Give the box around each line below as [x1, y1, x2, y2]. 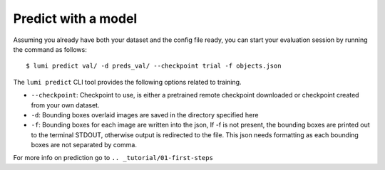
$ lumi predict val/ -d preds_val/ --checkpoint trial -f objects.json [26, 62, 282, 70]
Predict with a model [13, 11, 138, 26]
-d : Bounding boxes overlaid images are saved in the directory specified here [31, 110, 259, 119]
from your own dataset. [31, 100, 100, 110]
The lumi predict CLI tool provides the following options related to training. [13, 78, 242, 86]
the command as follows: [13, 45, 87, 53]
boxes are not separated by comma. [31, 141, 137, 149]
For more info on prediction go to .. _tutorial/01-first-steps [13, 154, 214, 162]
